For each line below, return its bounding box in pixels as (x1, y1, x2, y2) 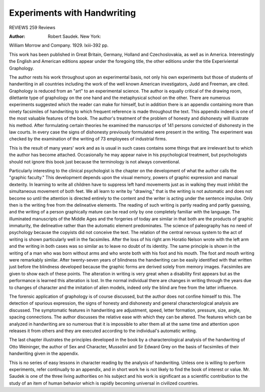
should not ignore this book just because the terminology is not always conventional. (9, 158, 181, 164)
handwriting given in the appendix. (9, 351, 79, 357)
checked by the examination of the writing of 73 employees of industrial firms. (9, 136, 167, 142)
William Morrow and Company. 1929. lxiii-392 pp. (9, 42, 109, 49)
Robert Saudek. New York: (48, 33, 102, 39)
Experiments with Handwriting (9, 7, 136, 18)
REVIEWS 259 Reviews (9, 25, 56, 30)
